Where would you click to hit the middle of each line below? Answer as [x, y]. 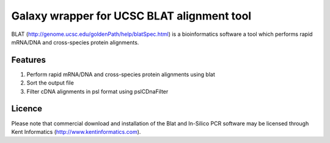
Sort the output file [50, 83]
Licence [27, 109]
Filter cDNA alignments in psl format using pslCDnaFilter [97, 91]
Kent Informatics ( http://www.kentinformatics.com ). [76, 131]
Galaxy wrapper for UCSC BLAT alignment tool [131, 16]
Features [28, 60]
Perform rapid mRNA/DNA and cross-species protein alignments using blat [121, 74]
